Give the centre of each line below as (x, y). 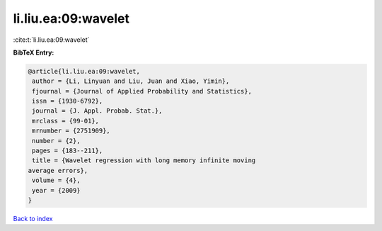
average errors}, (58, 170)
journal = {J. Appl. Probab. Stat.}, (97, 111)
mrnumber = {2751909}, (71, 131)
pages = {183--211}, (68, 151)
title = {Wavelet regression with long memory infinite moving (144, 160)
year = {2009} (56, 190)
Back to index (33, 218)
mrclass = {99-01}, (65, 121)
